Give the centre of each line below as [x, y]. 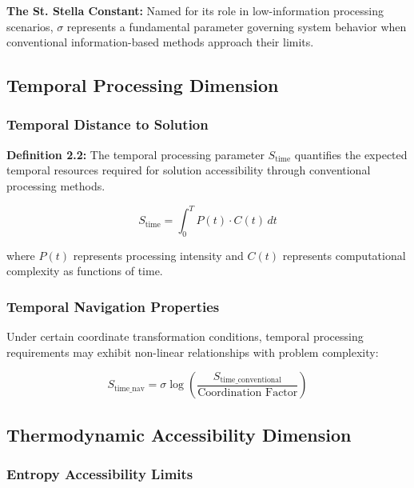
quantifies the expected [351, 154]
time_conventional [251, 380]
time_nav [129, 388]
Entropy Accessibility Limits [100, 474]
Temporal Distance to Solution [107, 124]
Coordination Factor [248, 393]
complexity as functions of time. [85, 271]
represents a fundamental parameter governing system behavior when [237, 26]
